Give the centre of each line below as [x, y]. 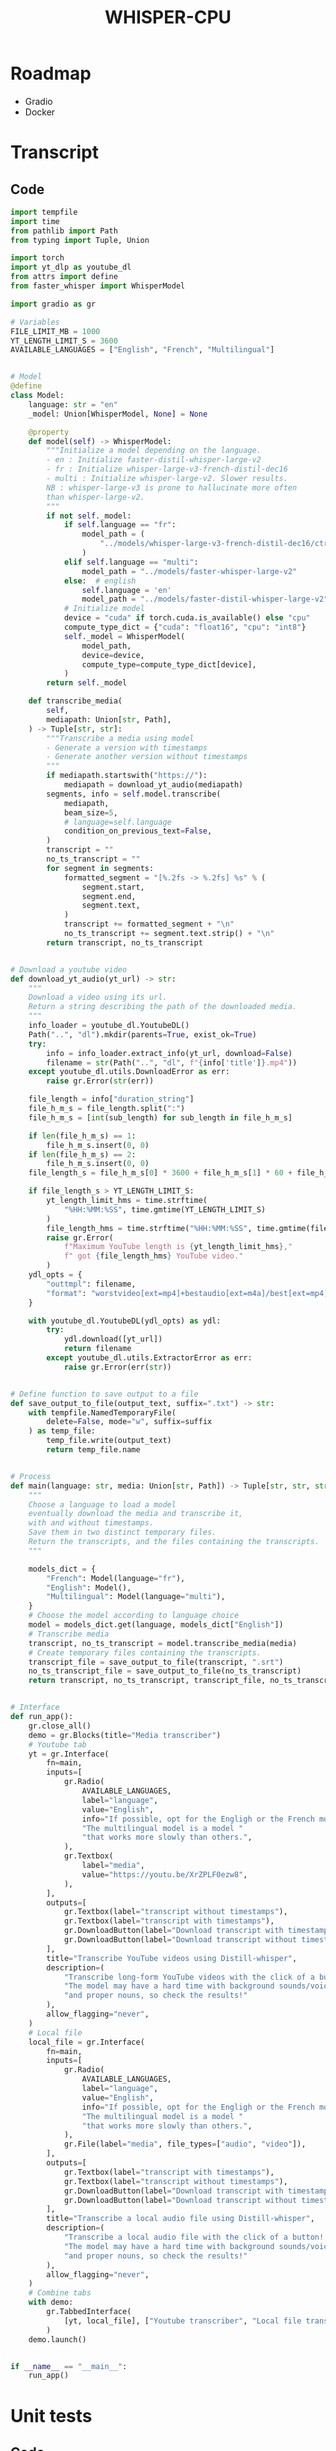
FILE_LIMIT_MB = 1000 [55, 331]
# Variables [35, 322]
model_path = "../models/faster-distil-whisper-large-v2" [205, 599]
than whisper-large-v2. [95, 497]
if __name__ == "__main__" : [69, 2366]
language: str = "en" [73, 404]
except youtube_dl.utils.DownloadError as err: [129, 1072]
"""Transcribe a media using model [120, 738]
